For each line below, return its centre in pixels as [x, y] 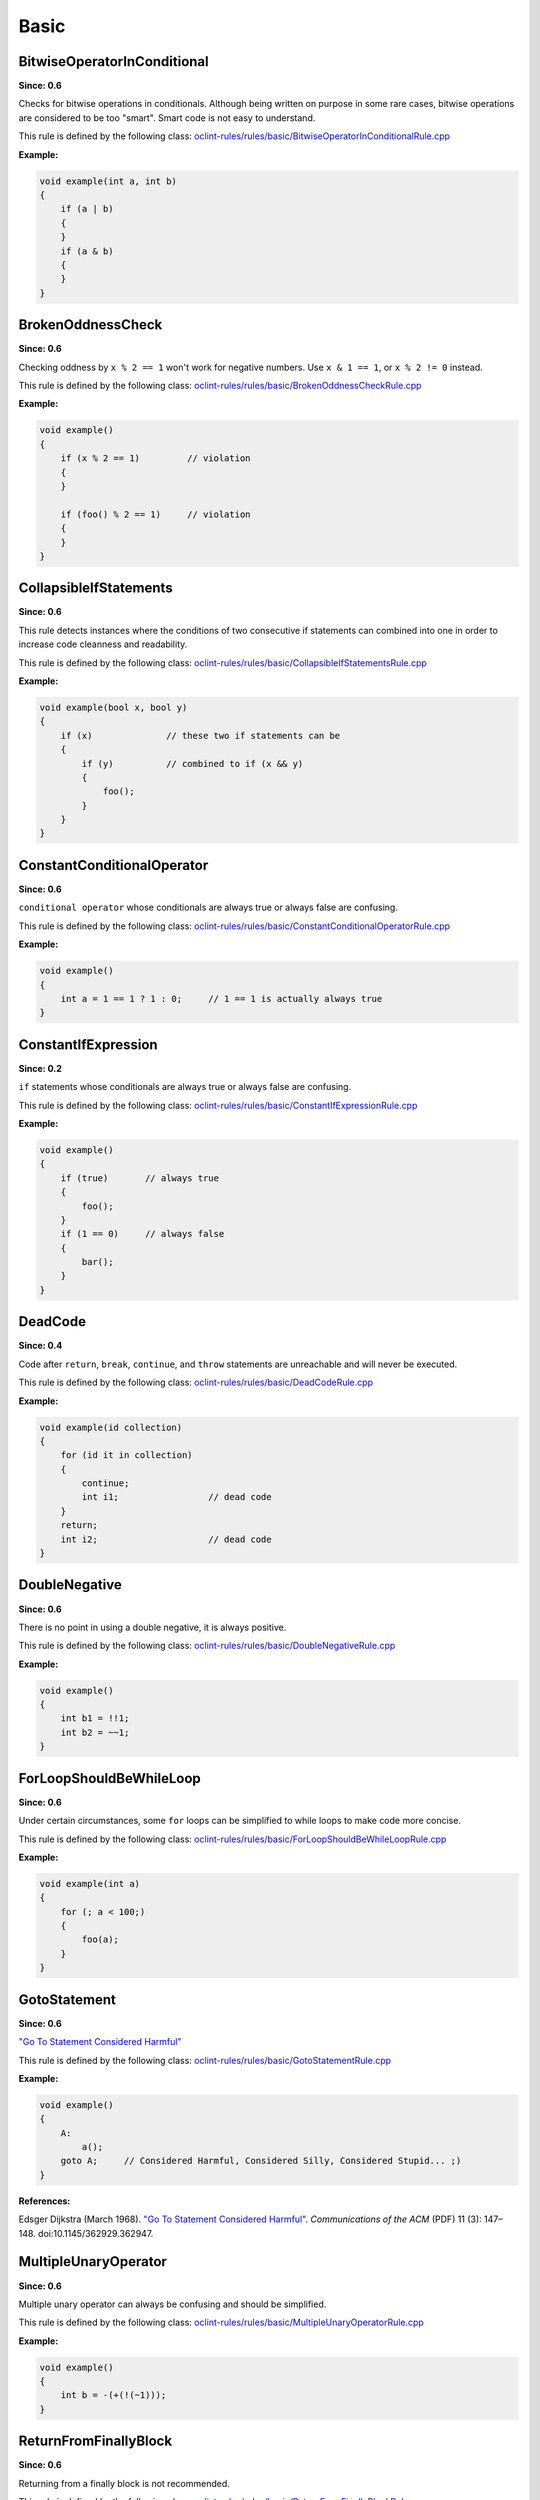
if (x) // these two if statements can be [200, 735]
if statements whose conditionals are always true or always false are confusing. [185, 1087]
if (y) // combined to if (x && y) [192, 763]
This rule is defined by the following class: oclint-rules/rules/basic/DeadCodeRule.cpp [196, 1382]
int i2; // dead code [166, 1539]
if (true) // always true [140, 1178]
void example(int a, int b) [108, 181]
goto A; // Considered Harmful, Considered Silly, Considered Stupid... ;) [261, 2161]
